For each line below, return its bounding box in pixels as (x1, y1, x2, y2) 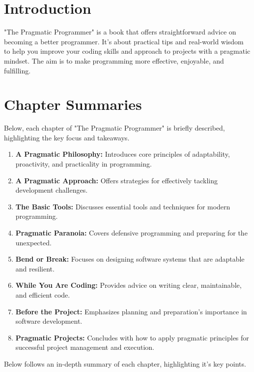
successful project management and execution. (15, 342, 154, 352)
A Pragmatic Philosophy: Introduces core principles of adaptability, (15, 149, 230, 159)
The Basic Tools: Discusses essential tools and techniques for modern (15, 201, 230, 211)
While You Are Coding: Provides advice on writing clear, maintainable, (15, 280, 242, 290)
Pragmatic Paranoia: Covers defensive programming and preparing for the (15, 227, 248, 237)
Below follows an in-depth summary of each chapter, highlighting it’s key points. (4, 358, 246, 369)
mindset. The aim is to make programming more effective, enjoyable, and (4, 55, 224, 66)
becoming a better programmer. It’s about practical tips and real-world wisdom (4, 36, 244, 46)
